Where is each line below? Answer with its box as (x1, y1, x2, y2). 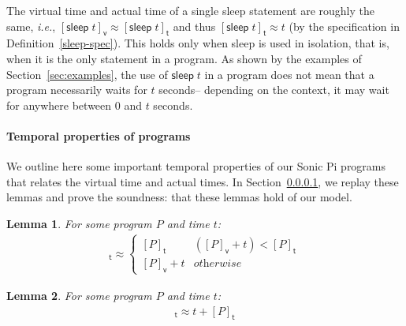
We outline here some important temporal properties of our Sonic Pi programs (6, 158, 386, 174)
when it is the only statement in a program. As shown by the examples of (6, 50, 362, 66)
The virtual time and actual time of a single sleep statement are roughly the (6, 2, 374, 18)
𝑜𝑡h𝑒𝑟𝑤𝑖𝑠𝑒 (193, 257, 242, 269)
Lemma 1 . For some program (6, 215, 152, 231)
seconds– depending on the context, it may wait (158, 81, 389, 98)
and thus (173, 17, 216, 34)
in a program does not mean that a (204, 66, 374, 82)
